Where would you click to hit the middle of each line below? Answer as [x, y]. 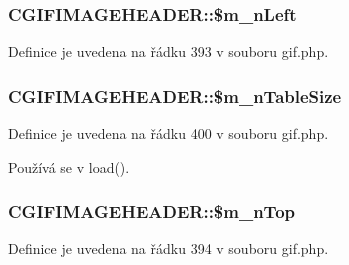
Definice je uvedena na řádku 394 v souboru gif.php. [168, 248]
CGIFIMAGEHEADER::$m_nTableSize [175, 95]
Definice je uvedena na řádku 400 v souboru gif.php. [168, 133]
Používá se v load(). [69, 166]
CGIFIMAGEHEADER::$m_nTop [151, 211]
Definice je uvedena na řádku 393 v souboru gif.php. [168, 51]
